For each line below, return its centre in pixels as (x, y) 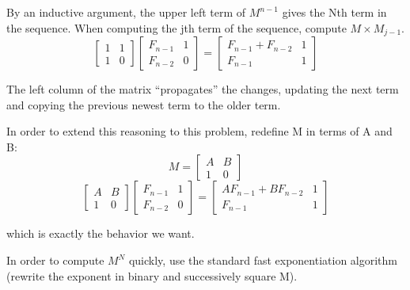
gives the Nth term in (334, 12)
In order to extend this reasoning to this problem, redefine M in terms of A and (199, 131)
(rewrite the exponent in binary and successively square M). (152, 275)
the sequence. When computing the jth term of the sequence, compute (177, 27)
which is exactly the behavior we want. (101, 233)
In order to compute (55, 260)
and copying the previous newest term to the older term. (144, 104)
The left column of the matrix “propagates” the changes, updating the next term (203, 89)
